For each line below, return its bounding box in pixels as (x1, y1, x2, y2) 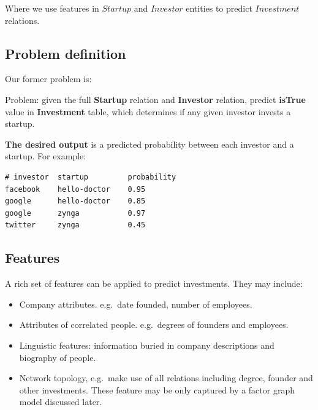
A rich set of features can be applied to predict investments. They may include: (5, 277, 303, 290)
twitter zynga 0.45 (5, 221, 146, 230)
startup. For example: (5, 150, 86, 162)
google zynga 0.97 (5, 208, 146, 218)
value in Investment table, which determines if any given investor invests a (5, 105, 291, 118)
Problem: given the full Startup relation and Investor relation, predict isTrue (5, 93, 306, 105)
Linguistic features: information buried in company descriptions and (19, 338, 274, 351)
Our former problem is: (5, 72, 92, 85)
